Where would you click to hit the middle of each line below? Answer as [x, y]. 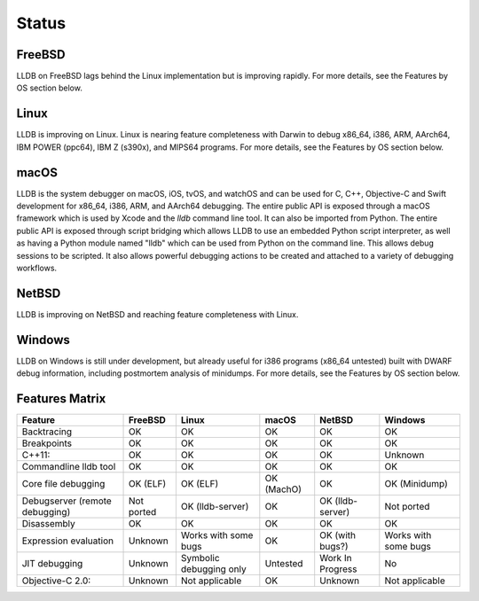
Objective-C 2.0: [56, 581]
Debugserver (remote [67, 501]
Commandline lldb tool [69, 467]
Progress [338, 569]
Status [41, 23]
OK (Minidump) [416, 484]
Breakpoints [47, 443]
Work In [336, 558]
